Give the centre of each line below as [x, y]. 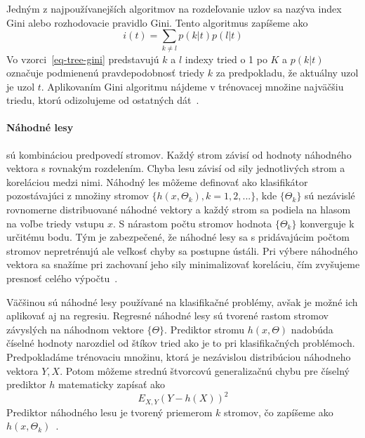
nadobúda [312, 329]
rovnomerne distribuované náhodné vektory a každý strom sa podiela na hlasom [179, 210]
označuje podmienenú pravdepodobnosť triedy [106, 73]
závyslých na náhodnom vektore [75, 329]
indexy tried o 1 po [226, 59]
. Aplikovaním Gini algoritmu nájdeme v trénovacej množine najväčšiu [192, 86]
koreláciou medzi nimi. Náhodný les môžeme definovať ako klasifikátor [157, 181]
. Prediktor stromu [205, 329]
